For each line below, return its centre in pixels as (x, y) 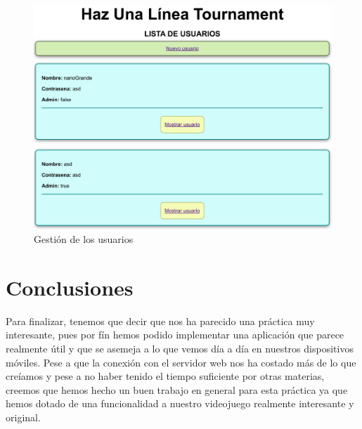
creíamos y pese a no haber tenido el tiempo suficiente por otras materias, (165, 376)
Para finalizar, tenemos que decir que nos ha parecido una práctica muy (160, 321)
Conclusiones (70, 287)
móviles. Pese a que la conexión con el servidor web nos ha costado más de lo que (181, 362)
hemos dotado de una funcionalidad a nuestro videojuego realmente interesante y (180, 403)
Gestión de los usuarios (84, 239)
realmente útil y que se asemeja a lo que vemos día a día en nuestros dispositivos (180, 348)
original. (23, 417)
